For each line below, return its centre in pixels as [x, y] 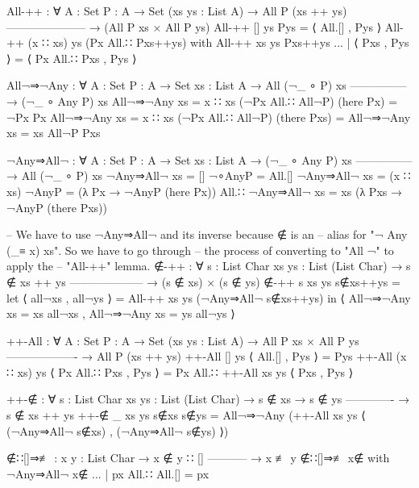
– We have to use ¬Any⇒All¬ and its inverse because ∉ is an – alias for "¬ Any [207, 234]
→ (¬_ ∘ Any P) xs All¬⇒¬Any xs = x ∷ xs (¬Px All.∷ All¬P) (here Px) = [202, 100]
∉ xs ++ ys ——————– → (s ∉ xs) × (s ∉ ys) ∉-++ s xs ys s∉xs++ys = [203, 281]
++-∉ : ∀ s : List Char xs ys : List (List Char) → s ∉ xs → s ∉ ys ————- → [208, 399]
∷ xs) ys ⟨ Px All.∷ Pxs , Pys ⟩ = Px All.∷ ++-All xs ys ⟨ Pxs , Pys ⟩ [180, 371]
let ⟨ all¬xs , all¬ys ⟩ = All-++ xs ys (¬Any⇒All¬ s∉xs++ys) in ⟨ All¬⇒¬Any [209, 297]
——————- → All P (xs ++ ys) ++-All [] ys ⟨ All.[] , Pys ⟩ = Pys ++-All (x [207, 356]
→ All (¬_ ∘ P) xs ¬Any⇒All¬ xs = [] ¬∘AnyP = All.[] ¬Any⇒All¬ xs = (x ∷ [209, 175]
